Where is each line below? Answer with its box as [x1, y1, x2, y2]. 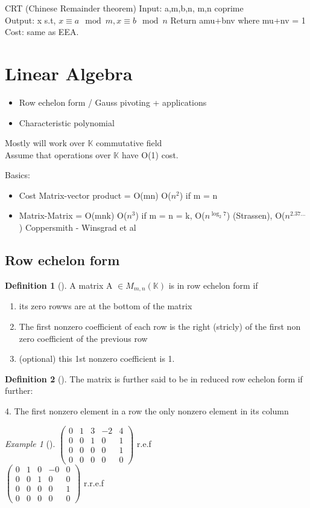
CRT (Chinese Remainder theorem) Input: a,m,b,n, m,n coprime [5, 2, 244, 14]
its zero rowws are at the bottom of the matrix [19, 300, 192, 312]
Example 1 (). [5, 437, 55, 450]
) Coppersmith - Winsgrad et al [19, 221, 136, 234]
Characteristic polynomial [19, 116, 115, 129]
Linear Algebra [5, 60, 133, 85]
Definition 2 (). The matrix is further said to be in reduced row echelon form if [5, 372, 303, 385]
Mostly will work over [5, 137, 85, 149]
